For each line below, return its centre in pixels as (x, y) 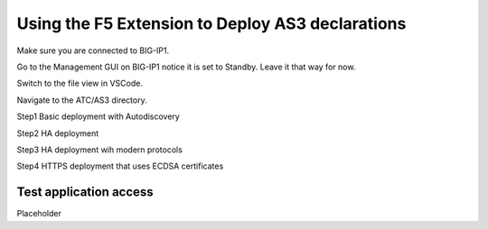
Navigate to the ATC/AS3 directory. (82, 100)
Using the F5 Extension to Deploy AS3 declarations (211, 23)
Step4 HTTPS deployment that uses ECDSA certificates (120, 166)
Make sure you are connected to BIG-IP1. (93, 50)
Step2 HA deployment (58, 133)
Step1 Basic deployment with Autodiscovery (98, 116)
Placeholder (39, 214)
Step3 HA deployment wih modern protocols (99, 150)
